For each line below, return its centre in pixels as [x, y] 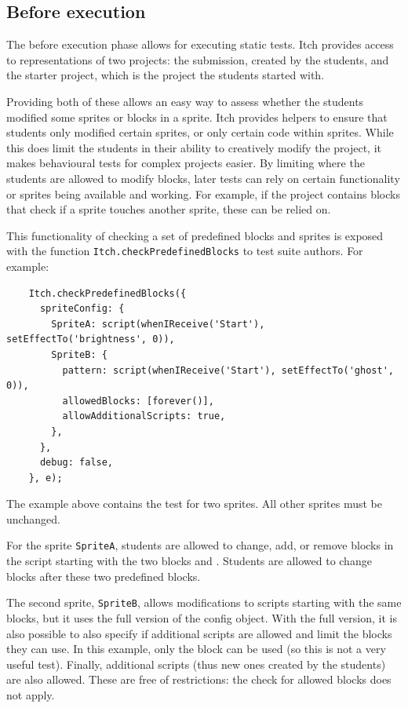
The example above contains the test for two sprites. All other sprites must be [194, 504]
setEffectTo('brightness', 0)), [91, 339]
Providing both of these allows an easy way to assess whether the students [185, 101]
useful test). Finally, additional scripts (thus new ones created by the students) [196, 664]
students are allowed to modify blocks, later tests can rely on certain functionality [203, 178]
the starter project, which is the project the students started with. [166, 75]
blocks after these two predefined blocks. [104, 576]
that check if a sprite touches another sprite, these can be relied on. [169, 209]
